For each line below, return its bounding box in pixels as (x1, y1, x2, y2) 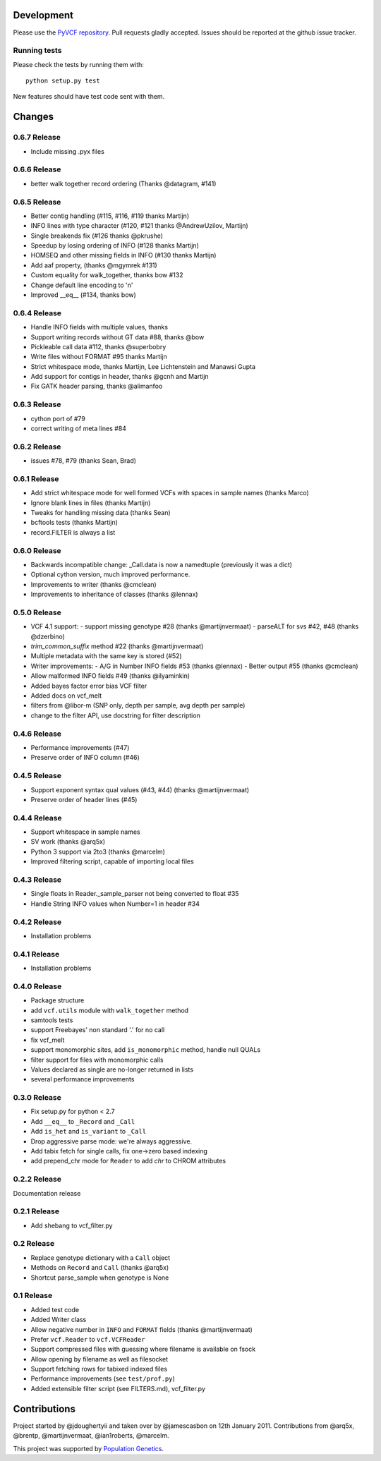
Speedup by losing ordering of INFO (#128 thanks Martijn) (30, 241, 199, 250)
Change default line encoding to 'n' (30, 281, 133, 289)
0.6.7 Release (13, 133, 61, 143)
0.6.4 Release (13, 308, 62, 317)
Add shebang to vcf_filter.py (30, 1221, 113, 1230)
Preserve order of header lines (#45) (30, 795, 138, 804)
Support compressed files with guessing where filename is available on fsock (30, 1345, 256, 1354)
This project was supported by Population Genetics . (13, 1444, 164, 1453)
